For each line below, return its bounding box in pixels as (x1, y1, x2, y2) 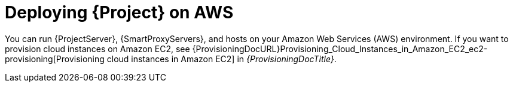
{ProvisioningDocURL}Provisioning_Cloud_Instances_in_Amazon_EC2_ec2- (192, 43, 488, 54)
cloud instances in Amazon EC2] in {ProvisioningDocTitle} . (106, 53, 337, 64)
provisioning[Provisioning (5, 53, 105, 64)
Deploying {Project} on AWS (5, 2, 234, 22)
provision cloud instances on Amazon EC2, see (5, 43, 190, 54)
